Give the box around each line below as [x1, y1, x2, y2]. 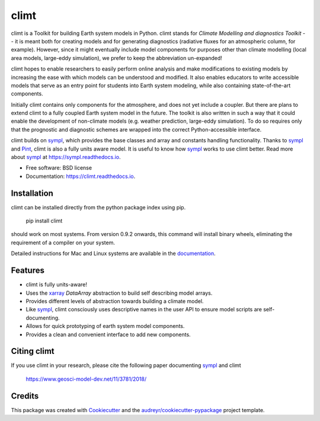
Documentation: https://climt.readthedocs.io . [25, 173, 136, 180]
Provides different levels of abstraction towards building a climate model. [25, 297, 204, 305]
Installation [11, 188, 53, 198]
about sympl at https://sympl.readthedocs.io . [11, 154, 121, 161]
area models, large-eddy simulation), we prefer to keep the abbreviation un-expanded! [11, 54, 222, 62]
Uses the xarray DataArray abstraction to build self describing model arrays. [25, 289, 213, 296]
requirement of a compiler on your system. [11, 239, 116, 246]
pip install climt [25, 217, 63, 225]
